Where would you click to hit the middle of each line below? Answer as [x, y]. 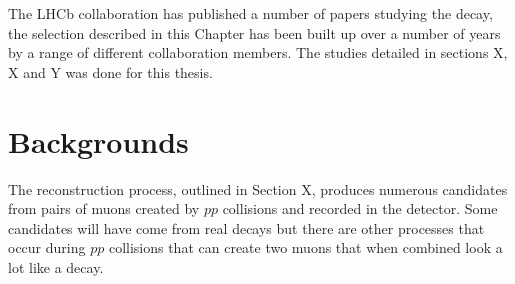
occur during [47, 247]
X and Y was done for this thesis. [110, 71]
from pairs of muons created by [104, 208]
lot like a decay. [56, 266]
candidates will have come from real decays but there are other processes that [246, 227]
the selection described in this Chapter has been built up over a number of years [254, 32]
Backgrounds [98, 140]
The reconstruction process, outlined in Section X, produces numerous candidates [258, 188]
